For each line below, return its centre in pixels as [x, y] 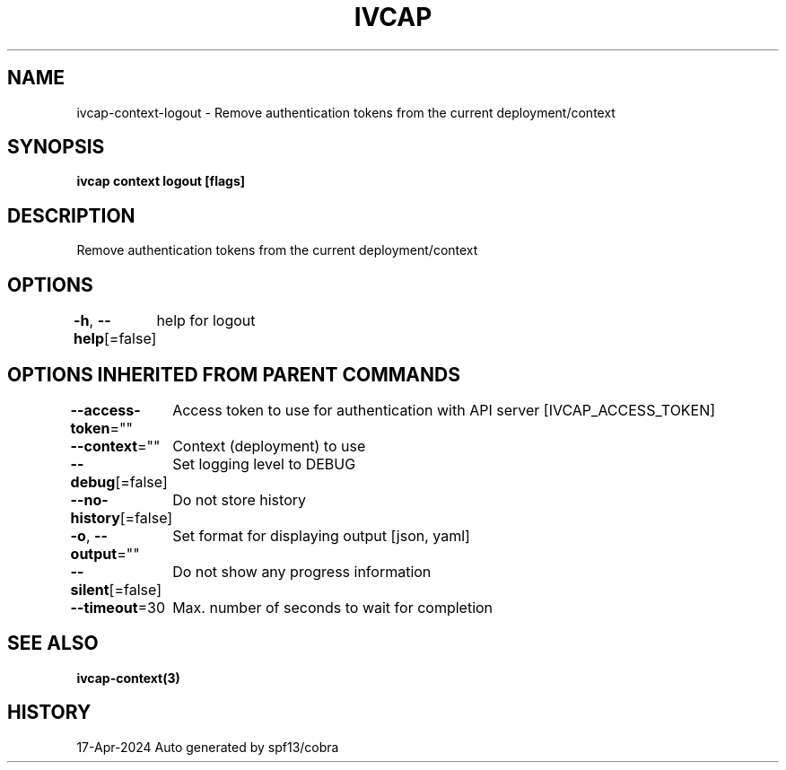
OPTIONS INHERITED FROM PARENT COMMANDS [234, 374]
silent [90, 589]
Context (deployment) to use [269, 446]
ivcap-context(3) [128, 678]
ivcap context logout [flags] [161, 181]
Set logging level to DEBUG [264, 464]
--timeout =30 [118, 607]
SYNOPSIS [56, 147]
